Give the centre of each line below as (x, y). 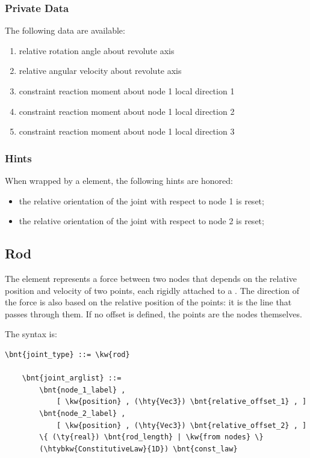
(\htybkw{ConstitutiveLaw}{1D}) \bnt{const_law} (138, 449)
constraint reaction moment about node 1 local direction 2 (127, 111)
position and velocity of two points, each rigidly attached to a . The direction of (152, 290)
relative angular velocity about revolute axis (100, 71)
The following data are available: (65, 30)
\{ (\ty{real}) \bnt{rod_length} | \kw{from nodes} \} (151, 437)
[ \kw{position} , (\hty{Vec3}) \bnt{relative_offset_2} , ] (181, 425)
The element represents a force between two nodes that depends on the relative (151, 278)
